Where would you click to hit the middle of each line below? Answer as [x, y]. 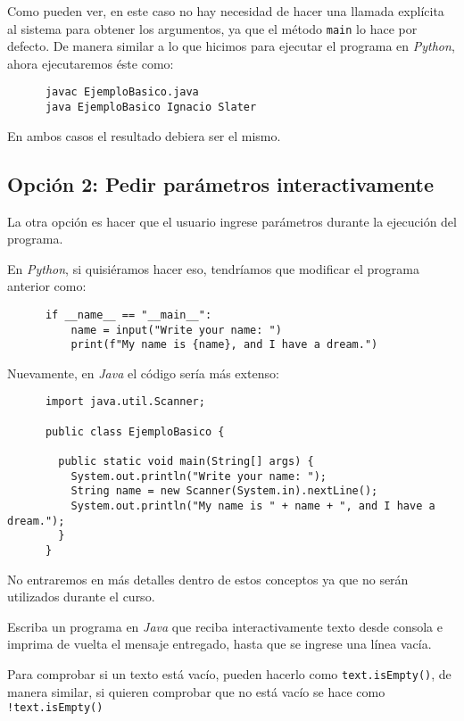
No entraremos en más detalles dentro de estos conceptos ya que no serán [208, 579]
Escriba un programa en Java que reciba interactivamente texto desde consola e [225, 626]
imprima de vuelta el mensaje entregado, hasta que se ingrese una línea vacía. [220, 644]
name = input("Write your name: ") [176, 330]
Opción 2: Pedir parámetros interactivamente [221, 183]
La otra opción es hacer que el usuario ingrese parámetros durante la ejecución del [232, 221]
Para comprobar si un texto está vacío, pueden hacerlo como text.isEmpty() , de [229, 674]
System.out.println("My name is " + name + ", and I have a [253, 506]
